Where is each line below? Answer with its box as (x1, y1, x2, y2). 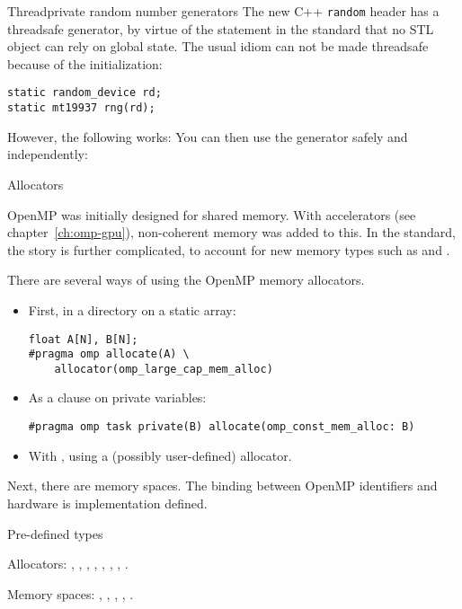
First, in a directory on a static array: (28, 300, 236, 319)
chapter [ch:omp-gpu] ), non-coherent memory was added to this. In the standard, (7, 223, 456, 242)
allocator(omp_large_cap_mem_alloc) (54, 362, 273, 375)
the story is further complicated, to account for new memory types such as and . (7, 240, 450, 259)
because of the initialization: (7, 54, 163, 73)
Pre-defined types (7, 524, 103, 543)
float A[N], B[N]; (28, 332, 138, 346)
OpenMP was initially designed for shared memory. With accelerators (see (7, 205, 416, 224)
